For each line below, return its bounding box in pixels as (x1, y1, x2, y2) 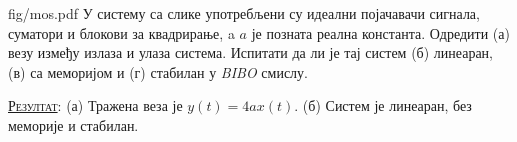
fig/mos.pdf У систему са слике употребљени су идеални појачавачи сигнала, (8, 3, 480, 23)
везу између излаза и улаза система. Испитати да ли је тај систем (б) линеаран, (8, 42, 493, 63)
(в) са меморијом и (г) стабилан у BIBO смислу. (8, 61, 308, 82)
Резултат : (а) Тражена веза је (8, 95, 183, 116)
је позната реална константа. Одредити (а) (251, 22, 510, 43)
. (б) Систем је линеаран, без (294, 95, 472, 116)
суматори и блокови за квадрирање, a (8, 22, 235, 43)
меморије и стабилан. (8, 114, 139, 135)
